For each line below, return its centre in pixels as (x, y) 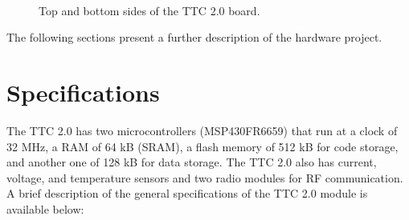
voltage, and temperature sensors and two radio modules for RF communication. (205, 177)
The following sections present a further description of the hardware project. (194, 37)
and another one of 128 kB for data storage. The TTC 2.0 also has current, (192, 162)
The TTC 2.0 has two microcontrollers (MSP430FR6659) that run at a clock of (202, 130)
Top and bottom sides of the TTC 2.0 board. (149, 10)
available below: (45, 208)
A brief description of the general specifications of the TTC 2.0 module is (187, 193)
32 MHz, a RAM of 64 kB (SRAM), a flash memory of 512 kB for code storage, (202, 146)
